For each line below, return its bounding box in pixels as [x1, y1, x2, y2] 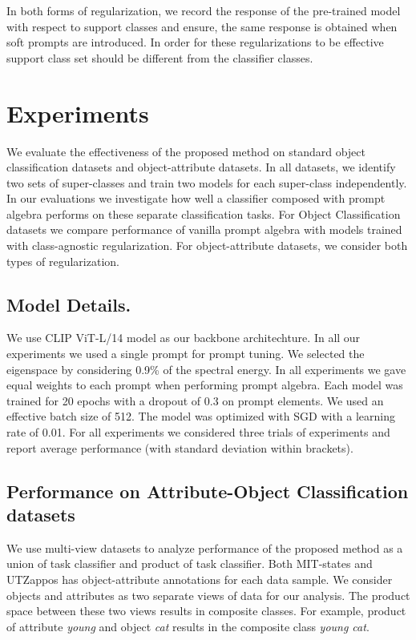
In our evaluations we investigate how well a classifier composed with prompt [6, 190, 386, 207]
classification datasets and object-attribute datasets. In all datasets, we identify [6, 159, 396, 175]
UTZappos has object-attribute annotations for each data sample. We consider [6, 570, 393, 587]
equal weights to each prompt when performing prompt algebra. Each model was [6, 376, 403, 393]
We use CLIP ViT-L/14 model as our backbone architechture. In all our [6, 329, 361, 346]
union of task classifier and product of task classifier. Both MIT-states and [6, 555, 373, 572]
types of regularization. [6, 252, 119, 269]
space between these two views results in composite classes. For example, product [6, 602, 406, 619]
